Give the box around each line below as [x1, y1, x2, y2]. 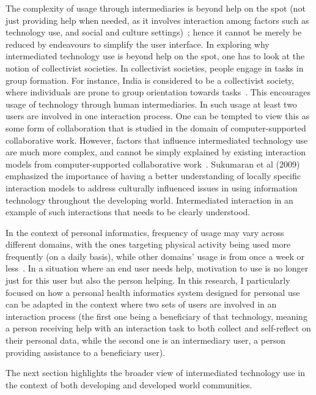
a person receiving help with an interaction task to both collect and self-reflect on [6, 322, 311, 334]
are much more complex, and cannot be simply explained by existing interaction [6, 146, 306, 158]
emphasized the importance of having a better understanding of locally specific [6, 169, 301, 182]
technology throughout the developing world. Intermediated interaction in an [6, 193, 293, 206]
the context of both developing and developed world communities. [6, 378, 252, 391]
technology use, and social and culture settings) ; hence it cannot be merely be [6, 26, 302, 39]
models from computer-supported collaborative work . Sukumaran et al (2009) [6, 157, 300, 170]
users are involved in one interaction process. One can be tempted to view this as [6, 109, 310, 122]
